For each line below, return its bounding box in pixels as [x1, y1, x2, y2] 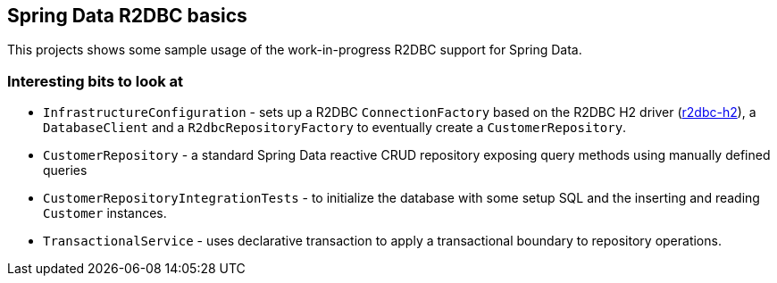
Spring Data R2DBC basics [7, 4, 247, 27]
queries [43, 162, 88, 179]
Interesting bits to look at [7, 71, 184, 90]
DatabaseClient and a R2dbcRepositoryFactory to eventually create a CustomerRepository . [43, 120, 627, 136]
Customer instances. [43, 205, 167, 221]
